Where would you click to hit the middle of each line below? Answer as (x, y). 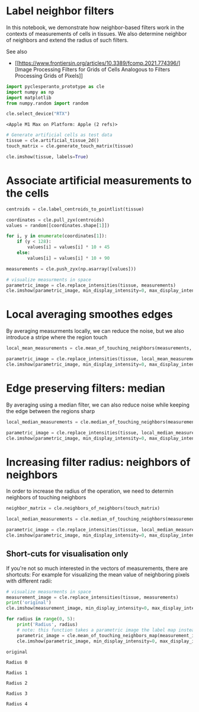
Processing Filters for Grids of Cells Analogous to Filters (102, 69)
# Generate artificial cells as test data (59, 135)
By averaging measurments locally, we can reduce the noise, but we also (95, 331)
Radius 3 (17, 694)
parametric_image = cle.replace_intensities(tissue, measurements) (91, 285)
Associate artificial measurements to (99, 181)
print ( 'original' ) (29, 603)
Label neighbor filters (60, 11)
